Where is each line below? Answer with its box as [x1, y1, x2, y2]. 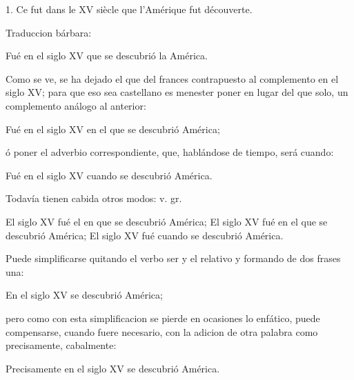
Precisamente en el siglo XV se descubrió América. [6, 361, 220, 375]
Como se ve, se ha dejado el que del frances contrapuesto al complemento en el [6, 71, 339, 86]
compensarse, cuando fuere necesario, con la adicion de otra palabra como [6, 324, 318, 339]
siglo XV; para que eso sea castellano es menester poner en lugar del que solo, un [6, 85, 348, 99]
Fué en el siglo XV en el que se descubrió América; [6, 121, 220, 136]
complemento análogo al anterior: [6, 98, 146, 112]
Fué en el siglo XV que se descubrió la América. [6, 48, 208, 63]
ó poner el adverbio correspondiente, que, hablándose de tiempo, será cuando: [6, 145, 334, 159]
